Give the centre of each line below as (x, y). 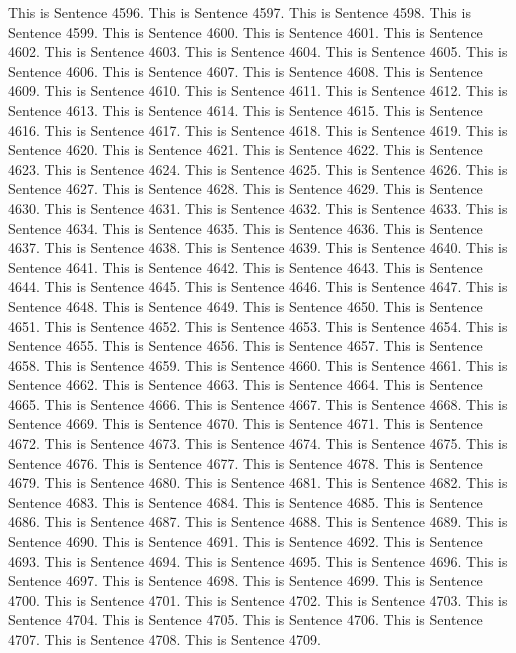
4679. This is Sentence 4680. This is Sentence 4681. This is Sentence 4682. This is (258, 482)
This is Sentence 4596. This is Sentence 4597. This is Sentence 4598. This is (239, 12)
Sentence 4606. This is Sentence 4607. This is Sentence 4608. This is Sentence (245, 70)
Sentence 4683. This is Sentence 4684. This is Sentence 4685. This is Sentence (245, 501)
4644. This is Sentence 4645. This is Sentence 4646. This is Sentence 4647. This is (258, 286)
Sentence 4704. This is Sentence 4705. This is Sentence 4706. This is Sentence (245, 619)
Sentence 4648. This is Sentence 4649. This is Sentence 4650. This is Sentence (245, 305)
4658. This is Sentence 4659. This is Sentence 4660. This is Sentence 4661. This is (258, 364)
